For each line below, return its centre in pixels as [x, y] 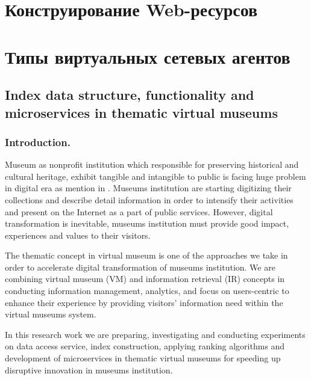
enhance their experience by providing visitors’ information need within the [144, 302]
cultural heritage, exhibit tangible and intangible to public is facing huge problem [155, 176]
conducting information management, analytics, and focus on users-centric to [147, 291]
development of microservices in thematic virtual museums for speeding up [143, 358]
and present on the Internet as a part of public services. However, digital [139, 211]
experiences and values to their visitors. [78, 235]
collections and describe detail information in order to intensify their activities [149, 199]
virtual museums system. [51, 314]
